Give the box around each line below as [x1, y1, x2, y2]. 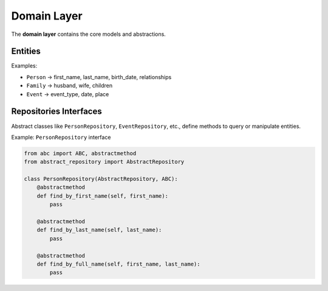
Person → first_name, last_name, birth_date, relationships [26, 73, 172, 80]
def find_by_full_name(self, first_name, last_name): [36, 261, 200, 267]
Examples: [11, 62, 38, 69]
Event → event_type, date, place [26, 90, 109, 97]
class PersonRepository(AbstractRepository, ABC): [24, 175, 179, 183]
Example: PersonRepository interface [11, 133, 111, 141]
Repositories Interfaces [11, 107, 103, 117]
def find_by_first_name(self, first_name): [36, 192, 168, 199]
